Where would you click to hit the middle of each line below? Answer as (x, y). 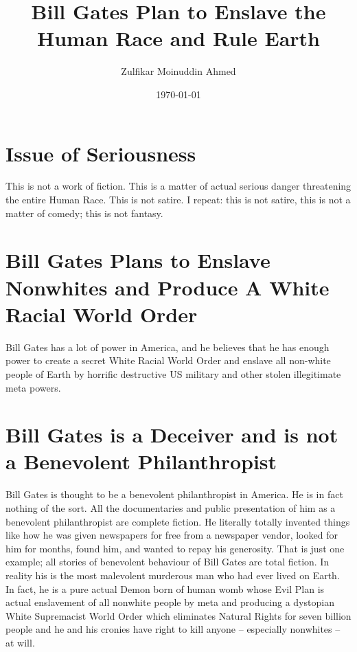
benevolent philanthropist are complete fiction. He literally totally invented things (178, 521)
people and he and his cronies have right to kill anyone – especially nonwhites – (173, 629)
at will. (20, 642)
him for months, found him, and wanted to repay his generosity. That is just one (175, 548)
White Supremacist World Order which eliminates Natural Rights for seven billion (178, 615)
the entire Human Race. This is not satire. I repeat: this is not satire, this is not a (178, 200)
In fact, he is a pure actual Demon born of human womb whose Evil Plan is (165, 588)
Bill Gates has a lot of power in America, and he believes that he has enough (168, 347)
